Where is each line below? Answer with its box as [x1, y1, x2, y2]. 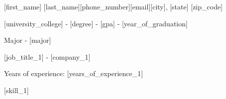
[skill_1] [4, 85, 29, 95]
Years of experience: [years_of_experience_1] [4, 68, 143, 79]
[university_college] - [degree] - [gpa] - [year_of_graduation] [4, 18, 188, 28]
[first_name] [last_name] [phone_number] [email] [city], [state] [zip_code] [4, 1, 223, 11]
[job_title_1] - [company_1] [4, 51, 91, 62]
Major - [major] [4, 35, 51, 45]
